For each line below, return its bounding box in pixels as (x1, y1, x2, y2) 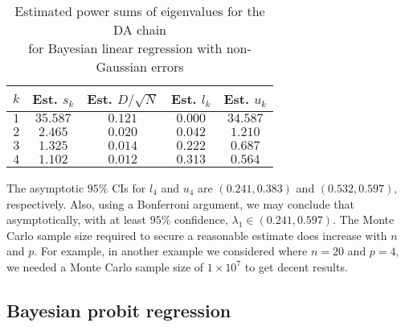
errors (151, 57, 184, 76)
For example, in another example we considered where (40, 242, 308, 259)
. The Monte (333, 211, 395, 228)
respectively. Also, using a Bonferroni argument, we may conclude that (6, 195, 355, 212)
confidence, (174, 211, 228, 228)
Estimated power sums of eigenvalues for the (14, 2, 265, 20)
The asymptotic (6, 180, 84, 196)
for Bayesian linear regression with (28, 39, 223, 57)
